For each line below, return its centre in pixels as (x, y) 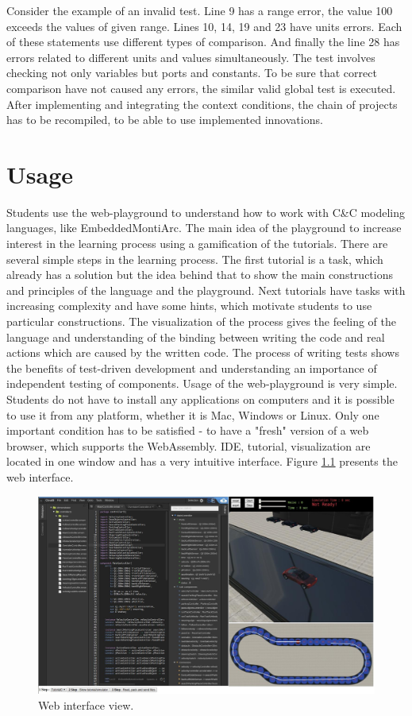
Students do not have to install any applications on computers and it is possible (200, 399)
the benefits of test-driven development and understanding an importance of (192, 368)
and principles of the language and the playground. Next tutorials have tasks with (206, 290)
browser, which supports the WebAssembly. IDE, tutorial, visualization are (189, 445)
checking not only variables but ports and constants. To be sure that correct (192, 73)
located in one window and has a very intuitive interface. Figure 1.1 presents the (202, 461)
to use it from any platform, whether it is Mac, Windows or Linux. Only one (193, 414)
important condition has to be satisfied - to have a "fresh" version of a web (188, 430)
